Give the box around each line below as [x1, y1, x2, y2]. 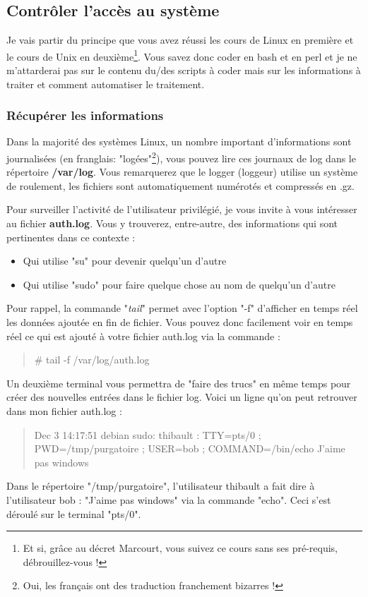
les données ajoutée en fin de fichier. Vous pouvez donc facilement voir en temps [6, 315, 353, 330]
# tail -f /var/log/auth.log [34, 352, 150, 367]
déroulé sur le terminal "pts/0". [6, 506, 141, 521]
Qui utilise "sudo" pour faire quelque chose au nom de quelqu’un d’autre [23, 277, 336, 291]
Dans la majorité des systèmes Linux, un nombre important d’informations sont [6, 134, 352, 149]
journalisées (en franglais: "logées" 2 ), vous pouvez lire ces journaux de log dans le [6, 149, 356, 165]
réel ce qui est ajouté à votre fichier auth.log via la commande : [6, 328, 280, 343]
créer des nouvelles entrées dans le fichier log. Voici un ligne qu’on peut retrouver [6, 390, 357, 404]
